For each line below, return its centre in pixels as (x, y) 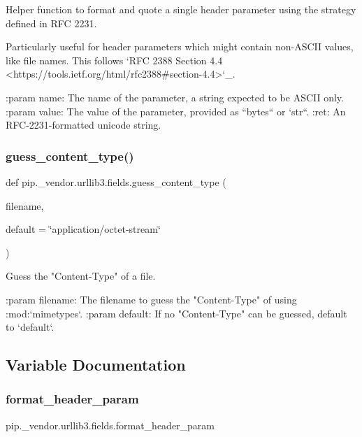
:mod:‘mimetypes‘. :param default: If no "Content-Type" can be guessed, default (176, 313)
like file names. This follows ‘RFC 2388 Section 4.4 (114, 60)
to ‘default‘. (30, 327)
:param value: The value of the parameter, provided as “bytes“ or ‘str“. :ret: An (176, 111)
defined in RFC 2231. (51, 23)
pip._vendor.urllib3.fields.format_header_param (110, 425)
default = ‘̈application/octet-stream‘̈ (83, 229)
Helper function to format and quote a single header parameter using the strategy (181, 9)
